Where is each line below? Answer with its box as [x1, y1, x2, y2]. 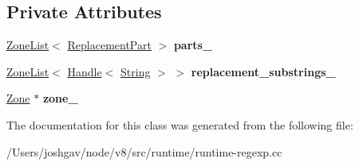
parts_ [173, 37, 213, 53]
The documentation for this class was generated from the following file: [6, 116, 353, 133]
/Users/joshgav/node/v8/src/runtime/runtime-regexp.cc [6, 143, 282, 160]
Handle [67, 63, 102, 79]
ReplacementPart [67, 37, 152, 53]
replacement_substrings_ [191, 63, 336, 79]
